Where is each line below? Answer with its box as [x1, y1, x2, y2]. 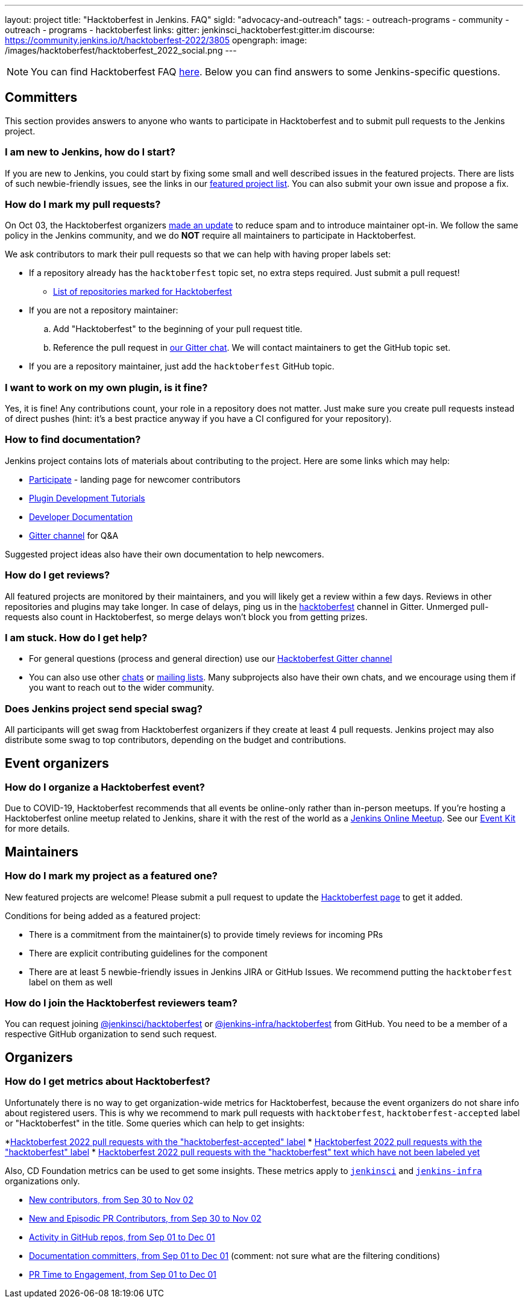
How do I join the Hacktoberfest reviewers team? [5, 996, 237, 1009]
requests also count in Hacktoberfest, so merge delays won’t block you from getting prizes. [5, 611, 368, 622]
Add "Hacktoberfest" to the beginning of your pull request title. [53, 324, 303, 334]
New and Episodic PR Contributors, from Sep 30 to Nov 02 [29, 1213, 262, 1223]
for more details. [5, 823, 70, 834]
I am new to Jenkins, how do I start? [5, 146, 175, 159]
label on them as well [29, 976, 113, 987]
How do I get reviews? [5, 569, 110, 582]
